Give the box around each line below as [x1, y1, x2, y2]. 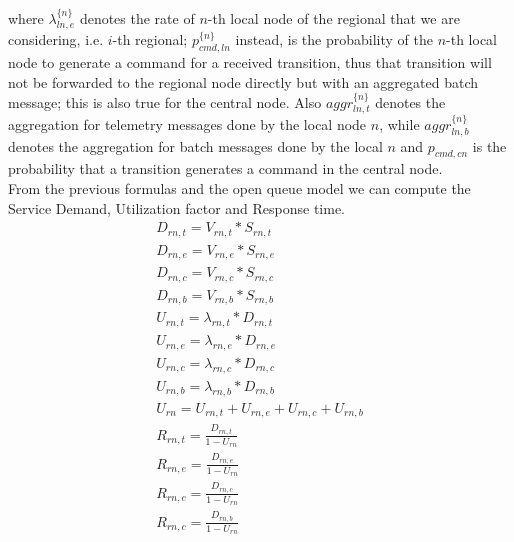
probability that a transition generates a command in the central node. [8, 158, 443, 179]
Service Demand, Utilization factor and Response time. [8, 197, 346, 218]
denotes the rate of [79, 7, 195, 28]
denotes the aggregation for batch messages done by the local [8, 135, 383, 156]
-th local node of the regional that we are [207, 7, 460, 28]
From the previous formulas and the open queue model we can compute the [8, 178, 471, 199]
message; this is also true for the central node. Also [8, 92, 322, 113]
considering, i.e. [8, 29, 104, 50]
